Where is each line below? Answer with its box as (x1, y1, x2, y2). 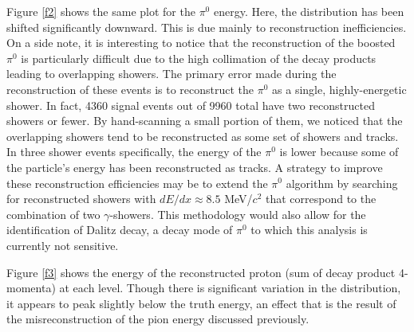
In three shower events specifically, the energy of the (6, 143, 262, 160)
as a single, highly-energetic (272, 80, 407, 97)
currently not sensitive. (6, 236, 119, 253)
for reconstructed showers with (6, 190, 156, 207)
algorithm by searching (286, 174, 398, 191)
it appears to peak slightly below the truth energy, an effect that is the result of (6, 295, 396, 311)
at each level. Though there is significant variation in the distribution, (59, 279, 401, 296)
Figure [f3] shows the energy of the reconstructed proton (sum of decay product (6, 264, 396, 280)
